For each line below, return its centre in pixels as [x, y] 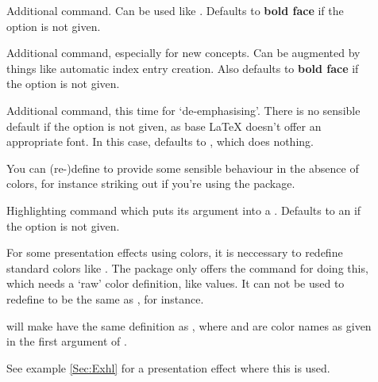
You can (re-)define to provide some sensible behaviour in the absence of [183, 168]
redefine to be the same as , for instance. [105, 298]
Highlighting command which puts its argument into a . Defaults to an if [184, 210]
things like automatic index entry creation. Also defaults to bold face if [183, 68]
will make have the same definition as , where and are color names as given [189, 325]
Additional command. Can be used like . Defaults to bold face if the [175, 10]
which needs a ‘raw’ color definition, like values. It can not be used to [175, 283]
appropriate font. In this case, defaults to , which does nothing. [160, 141]
